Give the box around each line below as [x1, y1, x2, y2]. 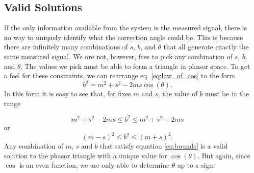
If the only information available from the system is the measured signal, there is [4, 22, 247, 33]
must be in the [204, 88, 249, 99]
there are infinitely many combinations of [4, 42, 128, 52]
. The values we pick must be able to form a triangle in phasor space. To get [20, 61, 250, 71]
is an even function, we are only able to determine [19, 160, 170, 170]
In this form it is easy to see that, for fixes [4, 88, 131, 99]
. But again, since [198, 150, 251, 160]
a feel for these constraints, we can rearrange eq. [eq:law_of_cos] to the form [4, 70, 235, 81]
